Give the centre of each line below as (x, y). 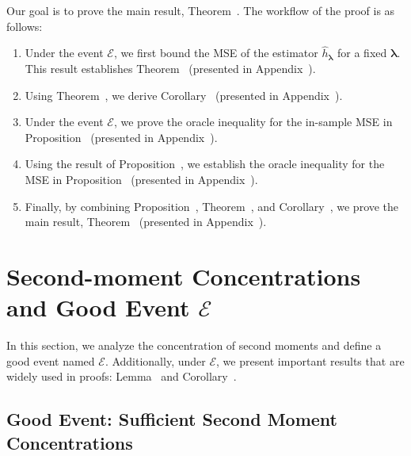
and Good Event (98, 307)
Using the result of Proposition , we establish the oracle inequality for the (205, 164)
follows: (25, 26)
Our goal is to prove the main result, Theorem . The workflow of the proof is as (201, 10)
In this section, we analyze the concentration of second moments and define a (194, 345)
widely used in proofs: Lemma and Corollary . (122, 376)
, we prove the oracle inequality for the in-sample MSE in (253, 122)
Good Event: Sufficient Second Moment (172, 419)
